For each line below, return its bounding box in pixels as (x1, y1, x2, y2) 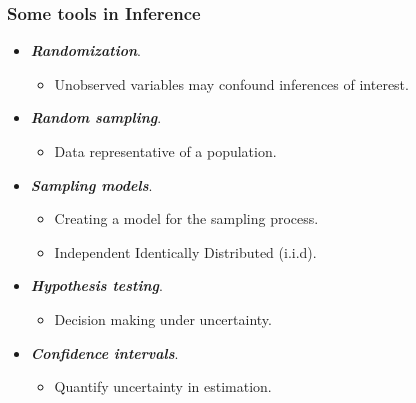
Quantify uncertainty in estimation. (54, 376, 272, 397)
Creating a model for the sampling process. (54, 208, 319, 229)
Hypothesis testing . (30, 275, 163, 296)
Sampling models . (30, 174, 153, 195)
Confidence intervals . (30, 342, 179, 363)
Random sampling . (30, 107, 162, 128)
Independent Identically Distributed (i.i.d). (54, 241, 317, 262)
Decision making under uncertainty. (54, 308, 272, 329)
